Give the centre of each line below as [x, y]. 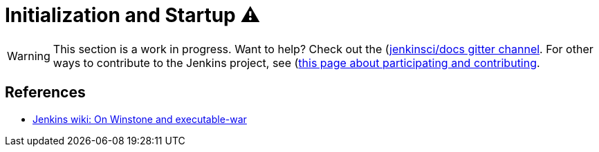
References [45, 93]
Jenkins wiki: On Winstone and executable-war [140, 119]
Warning [29, 56]
